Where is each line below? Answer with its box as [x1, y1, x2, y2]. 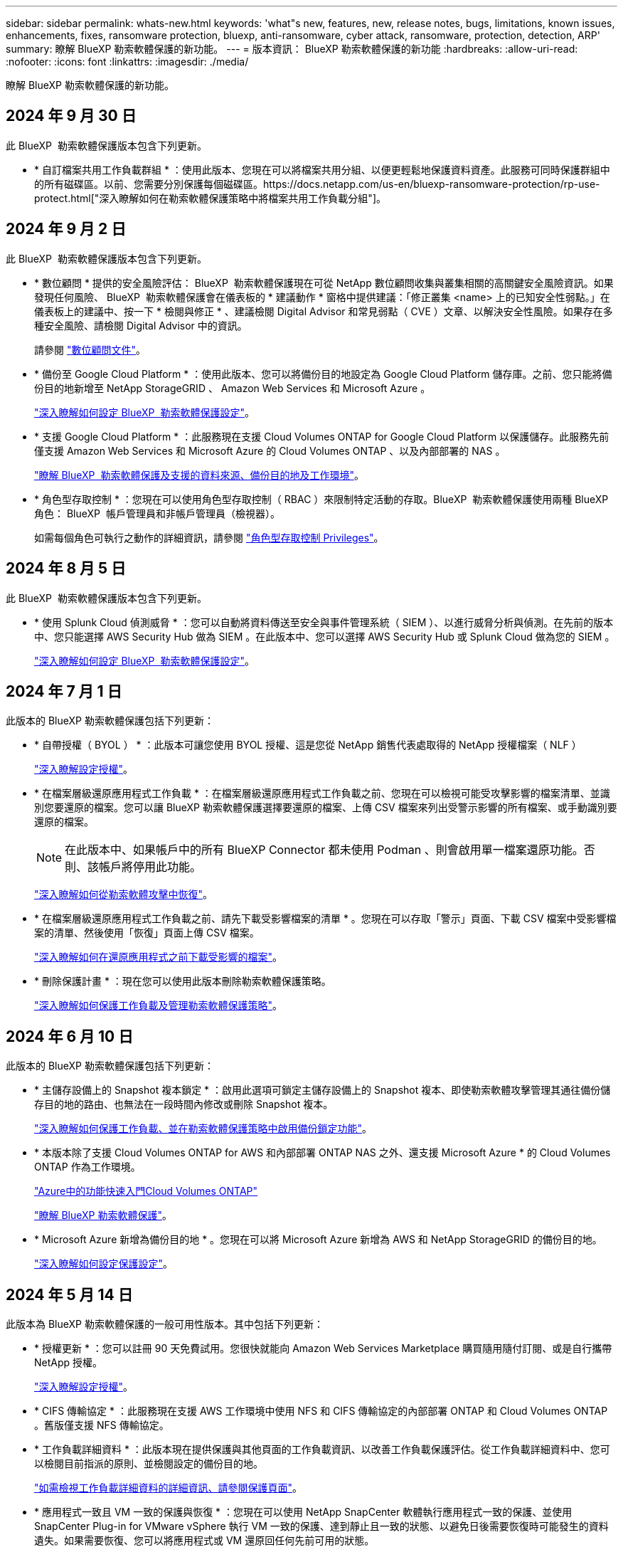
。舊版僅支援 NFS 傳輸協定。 [34, 1419, 169, 1432]
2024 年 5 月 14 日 [6, 1285, 133, 1304]
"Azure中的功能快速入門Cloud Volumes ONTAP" [34, 1185, 258, 1198]
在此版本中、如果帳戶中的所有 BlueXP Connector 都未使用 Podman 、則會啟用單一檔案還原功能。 [65, 843, 584, 857]
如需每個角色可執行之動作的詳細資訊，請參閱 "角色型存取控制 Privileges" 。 [34, 531, 384, 544]
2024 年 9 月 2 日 [6, 220, 127, 238]
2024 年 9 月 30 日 [6, 107, 137, 125]
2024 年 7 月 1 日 [6, 682, 122, 700]
